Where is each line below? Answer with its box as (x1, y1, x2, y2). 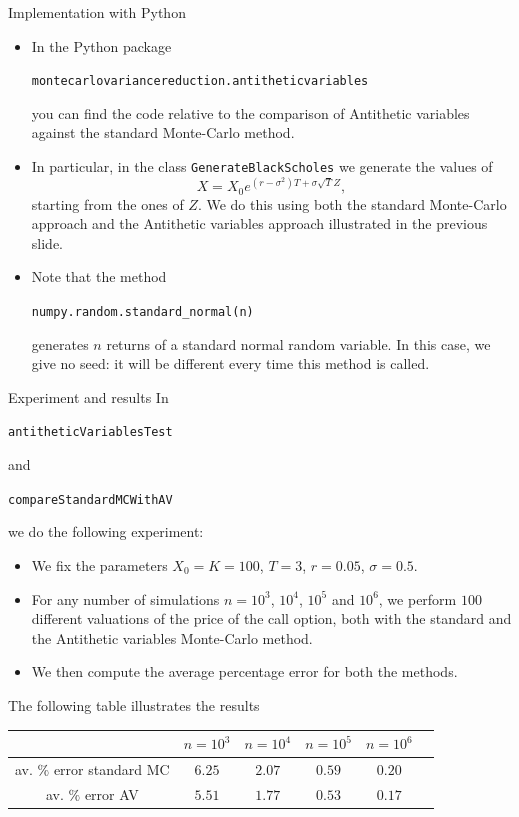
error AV (84, 783, 139, 804)
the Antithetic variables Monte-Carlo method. (31, 627, 313, 648)
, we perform (378, 588, 457, 609)
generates (31, 333, 89, 354)
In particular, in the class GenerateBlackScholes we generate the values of (31, 156, 493, 177)
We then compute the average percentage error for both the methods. (31, 661, 458, 682)
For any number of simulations (31, 588, 220, 609)
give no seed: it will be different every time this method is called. (31, 353, 430, 374)
